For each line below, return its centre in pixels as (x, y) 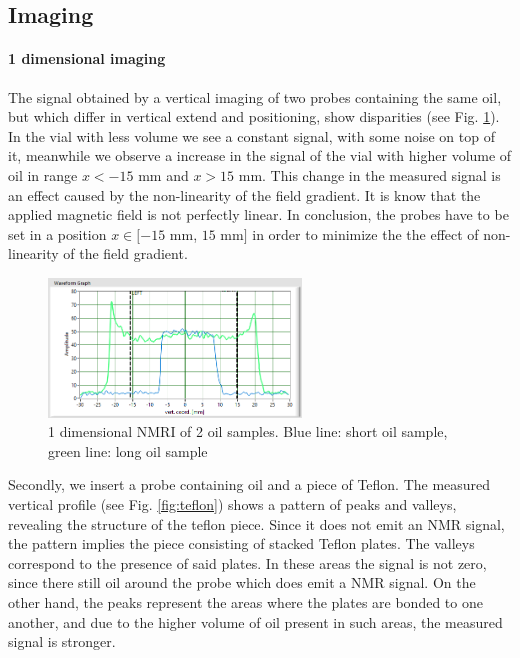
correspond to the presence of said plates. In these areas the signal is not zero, (247, 562)
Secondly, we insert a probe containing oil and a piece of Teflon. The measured (249, 484)
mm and (163, 174)
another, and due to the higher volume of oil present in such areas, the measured (255, 621)
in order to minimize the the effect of (365, 233)
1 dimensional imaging (87, 58)
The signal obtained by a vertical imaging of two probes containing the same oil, (255, 96)
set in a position (57, 233)
